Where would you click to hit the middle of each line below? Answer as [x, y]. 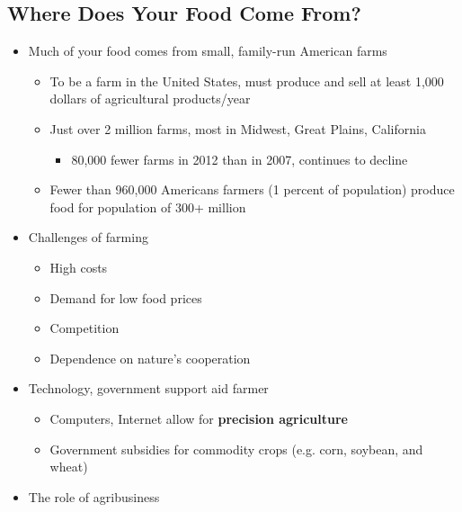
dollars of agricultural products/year [150, 99]
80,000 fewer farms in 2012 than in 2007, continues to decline [240, 159]
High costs [79, 267]
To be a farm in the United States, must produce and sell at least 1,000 [247, 81]
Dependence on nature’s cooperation [150, 358]
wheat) [69, 467]
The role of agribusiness [94, 496]
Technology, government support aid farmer [148, 388]
